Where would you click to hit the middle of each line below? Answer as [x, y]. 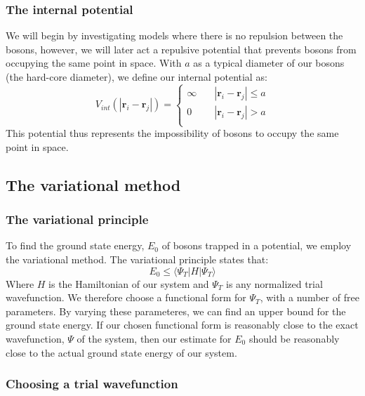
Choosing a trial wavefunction [92, 384]
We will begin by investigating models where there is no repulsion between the [174, 35]
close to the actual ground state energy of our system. [121, 352]
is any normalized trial [274, 283]
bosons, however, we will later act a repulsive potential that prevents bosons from [181, 49]
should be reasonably [294, 338]
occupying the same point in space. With [94, 63]
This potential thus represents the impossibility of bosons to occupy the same [172, 133]
